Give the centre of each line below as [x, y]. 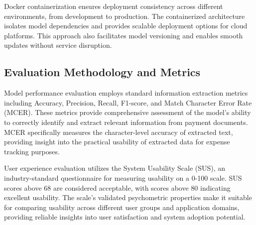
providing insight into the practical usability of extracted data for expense [117, 142]
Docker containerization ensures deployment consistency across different [114, 6]
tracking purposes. [32, 151]
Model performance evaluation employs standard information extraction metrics [126, 93]
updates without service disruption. [58, 45]
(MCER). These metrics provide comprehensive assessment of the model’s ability [128, 112]
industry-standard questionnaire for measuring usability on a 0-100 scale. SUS [123, 177]
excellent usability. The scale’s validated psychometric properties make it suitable [128, 197]
